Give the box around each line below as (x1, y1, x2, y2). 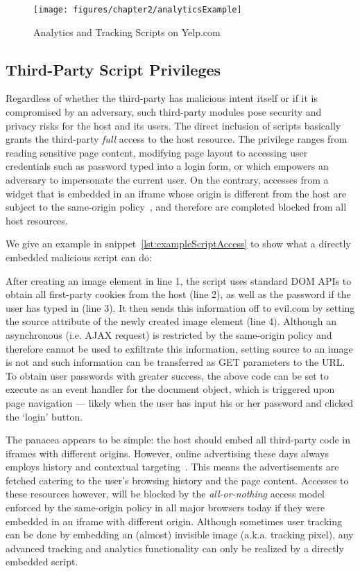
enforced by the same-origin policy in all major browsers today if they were (6, 500, 325, 515)
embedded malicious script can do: (6, 249, 152, 264)
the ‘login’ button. (6, 409, 83, 423)
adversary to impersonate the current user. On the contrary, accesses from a (6, 173, 329, 187)
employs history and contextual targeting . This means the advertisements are (6, 459, 339, 474)
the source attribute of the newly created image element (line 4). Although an (6, 314, 336, 328)
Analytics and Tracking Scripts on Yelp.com (33, 24, 221, 39)
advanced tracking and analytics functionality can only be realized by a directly (6, 540, 344, 555)
